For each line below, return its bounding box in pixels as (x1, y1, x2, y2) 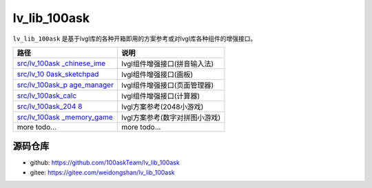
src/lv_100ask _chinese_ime (17, 59, 106, 68)
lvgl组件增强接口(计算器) (121, 91, 200, 101)
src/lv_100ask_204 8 (17, 101, 83, 111)
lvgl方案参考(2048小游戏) (121, 102, 204, 112)
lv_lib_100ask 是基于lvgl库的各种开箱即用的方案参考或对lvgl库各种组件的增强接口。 (12, 34, 257, 43)
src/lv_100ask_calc (17, 90, 77, 100)
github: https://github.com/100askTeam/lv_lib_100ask (30, 158, 180, 167)
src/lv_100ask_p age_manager (17, 80, 114, 90)
